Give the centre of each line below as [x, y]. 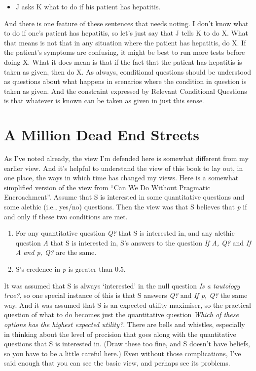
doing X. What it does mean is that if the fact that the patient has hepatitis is [123, 62]
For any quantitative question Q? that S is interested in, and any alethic [125, 233]
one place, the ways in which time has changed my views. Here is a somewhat [121, 178]
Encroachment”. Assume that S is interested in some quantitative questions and [124, 197]
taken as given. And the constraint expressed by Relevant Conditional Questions [126, 91]
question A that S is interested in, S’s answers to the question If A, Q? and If [133, 242]
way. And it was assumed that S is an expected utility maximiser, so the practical [128, 305]
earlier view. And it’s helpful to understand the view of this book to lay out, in [124, 168]
